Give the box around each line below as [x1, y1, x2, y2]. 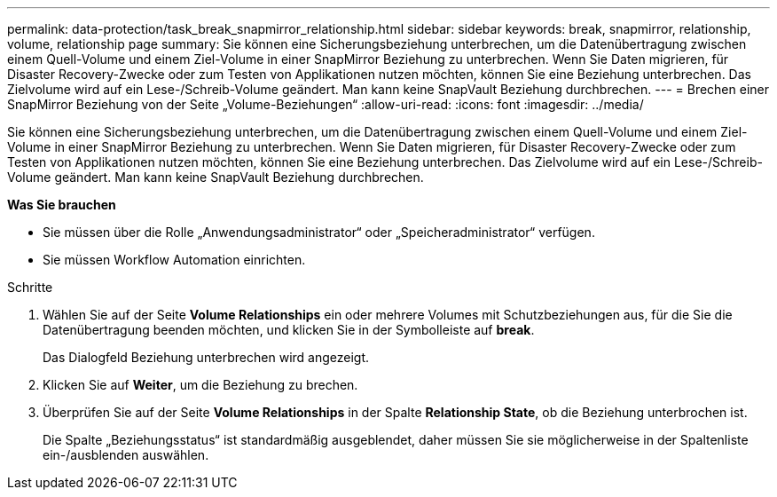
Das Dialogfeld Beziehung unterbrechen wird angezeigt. [43, 350, 370, 365]
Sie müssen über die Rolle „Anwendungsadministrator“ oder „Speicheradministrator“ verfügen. [43, 225, 595, 240]
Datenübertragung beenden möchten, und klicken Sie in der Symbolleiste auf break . [43, 322, 535, 337]
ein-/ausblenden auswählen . [43, 447, 209, 462]
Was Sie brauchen [7, 197, 116, 212]
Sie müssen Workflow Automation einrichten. [43, 252, 306, 267]
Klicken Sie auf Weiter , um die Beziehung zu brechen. [43, 377, 358, 392]
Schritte [7, 280, 53, 295]
